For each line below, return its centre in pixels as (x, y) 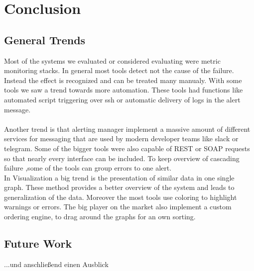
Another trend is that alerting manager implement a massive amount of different (127, 129)
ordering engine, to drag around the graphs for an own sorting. (100, 217)
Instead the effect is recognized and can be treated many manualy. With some (123, 80)
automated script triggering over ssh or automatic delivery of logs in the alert (122, 99)
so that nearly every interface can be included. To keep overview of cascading (122, 158)
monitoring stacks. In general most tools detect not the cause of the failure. (119, 70)
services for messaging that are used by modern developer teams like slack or (121, 138)
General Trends (45, 40)
